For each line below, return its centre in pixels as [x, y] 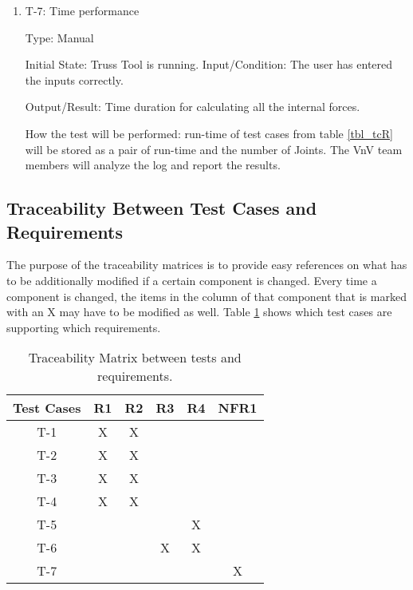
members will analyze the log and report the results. [153, 165]
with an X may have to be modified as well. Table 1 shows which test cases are [199, 312]
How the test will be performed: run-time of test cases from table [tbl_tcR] [209, 133]
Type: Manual [59, 37]
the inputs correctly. [74, 79]
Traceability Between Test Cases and [162, 208]
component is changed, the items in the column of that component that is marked [206, 296]
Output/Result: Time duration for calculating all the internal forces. [193, 107]
